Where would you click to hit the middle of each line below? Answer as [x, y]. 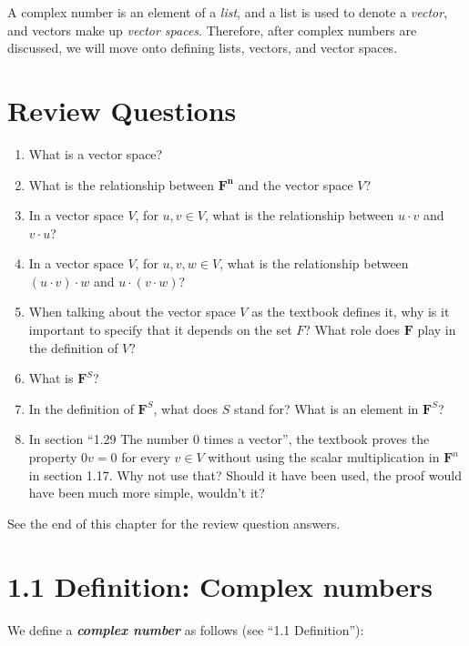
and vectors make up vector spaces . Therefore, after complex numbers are [212, 30]
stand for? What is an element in [326, 408]
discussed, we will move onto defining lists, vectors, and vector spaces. [203, 48]
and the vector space [296, 184]
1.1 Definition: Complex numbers [220, 585]
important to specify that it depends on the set [160, 330]
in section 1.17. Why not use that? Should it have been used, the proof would [245, 474]
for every [146, 457]
